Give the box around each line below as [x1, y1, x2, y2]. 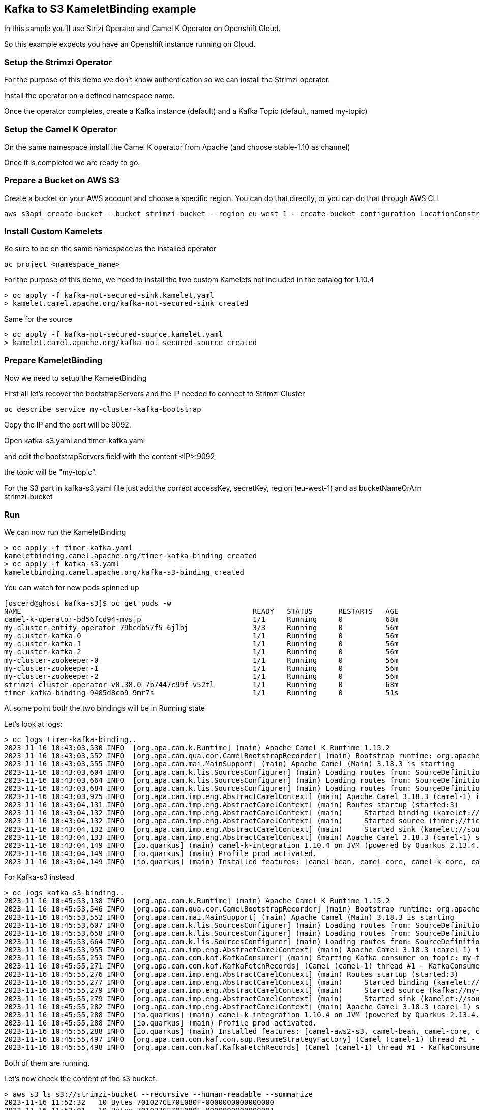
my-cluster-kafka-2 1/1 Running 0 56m [4, 647, 399, 656]
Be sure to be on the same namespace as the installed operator [4, 244, 216, 253]
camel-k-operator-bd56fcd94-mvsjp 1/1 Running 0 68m [4, 615, 399, 623]
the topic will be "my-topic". [4, 468, 97, 477]
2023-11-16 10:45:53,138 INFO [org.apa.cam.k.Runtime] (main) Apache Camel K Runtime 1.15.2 [4, 896, 390, 905]
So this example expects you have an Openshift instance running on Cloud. [4, 40, 256, 49]
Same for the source [4, 315, 72, 324]
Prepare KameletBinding [4, 355, 103, 365]
